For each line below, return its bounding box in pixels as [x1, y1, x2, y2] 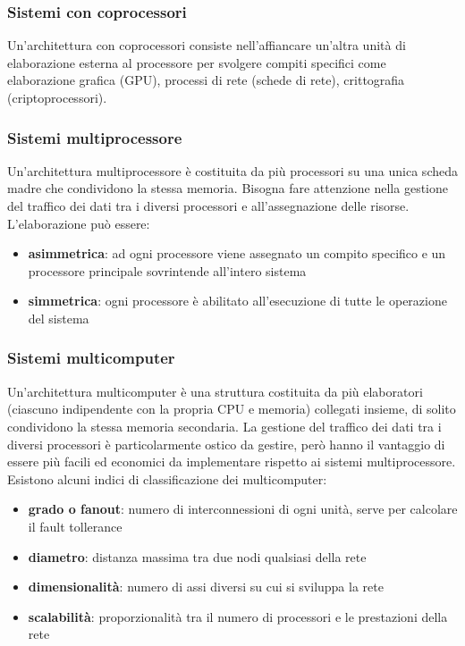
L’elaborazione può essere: [7, 214, 150, 232]
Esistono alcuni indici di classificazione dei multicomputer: [7, 469, 327, 488]
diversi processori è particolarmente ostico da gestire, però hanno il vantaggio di [7, 434, 445, 453]
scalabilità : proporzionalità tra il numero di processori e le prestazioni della [28, 607, 448, 625]
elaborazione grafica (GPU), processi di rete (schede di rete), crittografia [7, 71, 405, 89]
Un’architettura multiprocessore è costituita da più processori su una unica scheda [7, 161, 458, 180]
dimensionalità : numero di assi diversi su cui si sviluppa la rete [28, 577, 384, 596]
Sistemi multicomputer [7, 347, 175, 369]
